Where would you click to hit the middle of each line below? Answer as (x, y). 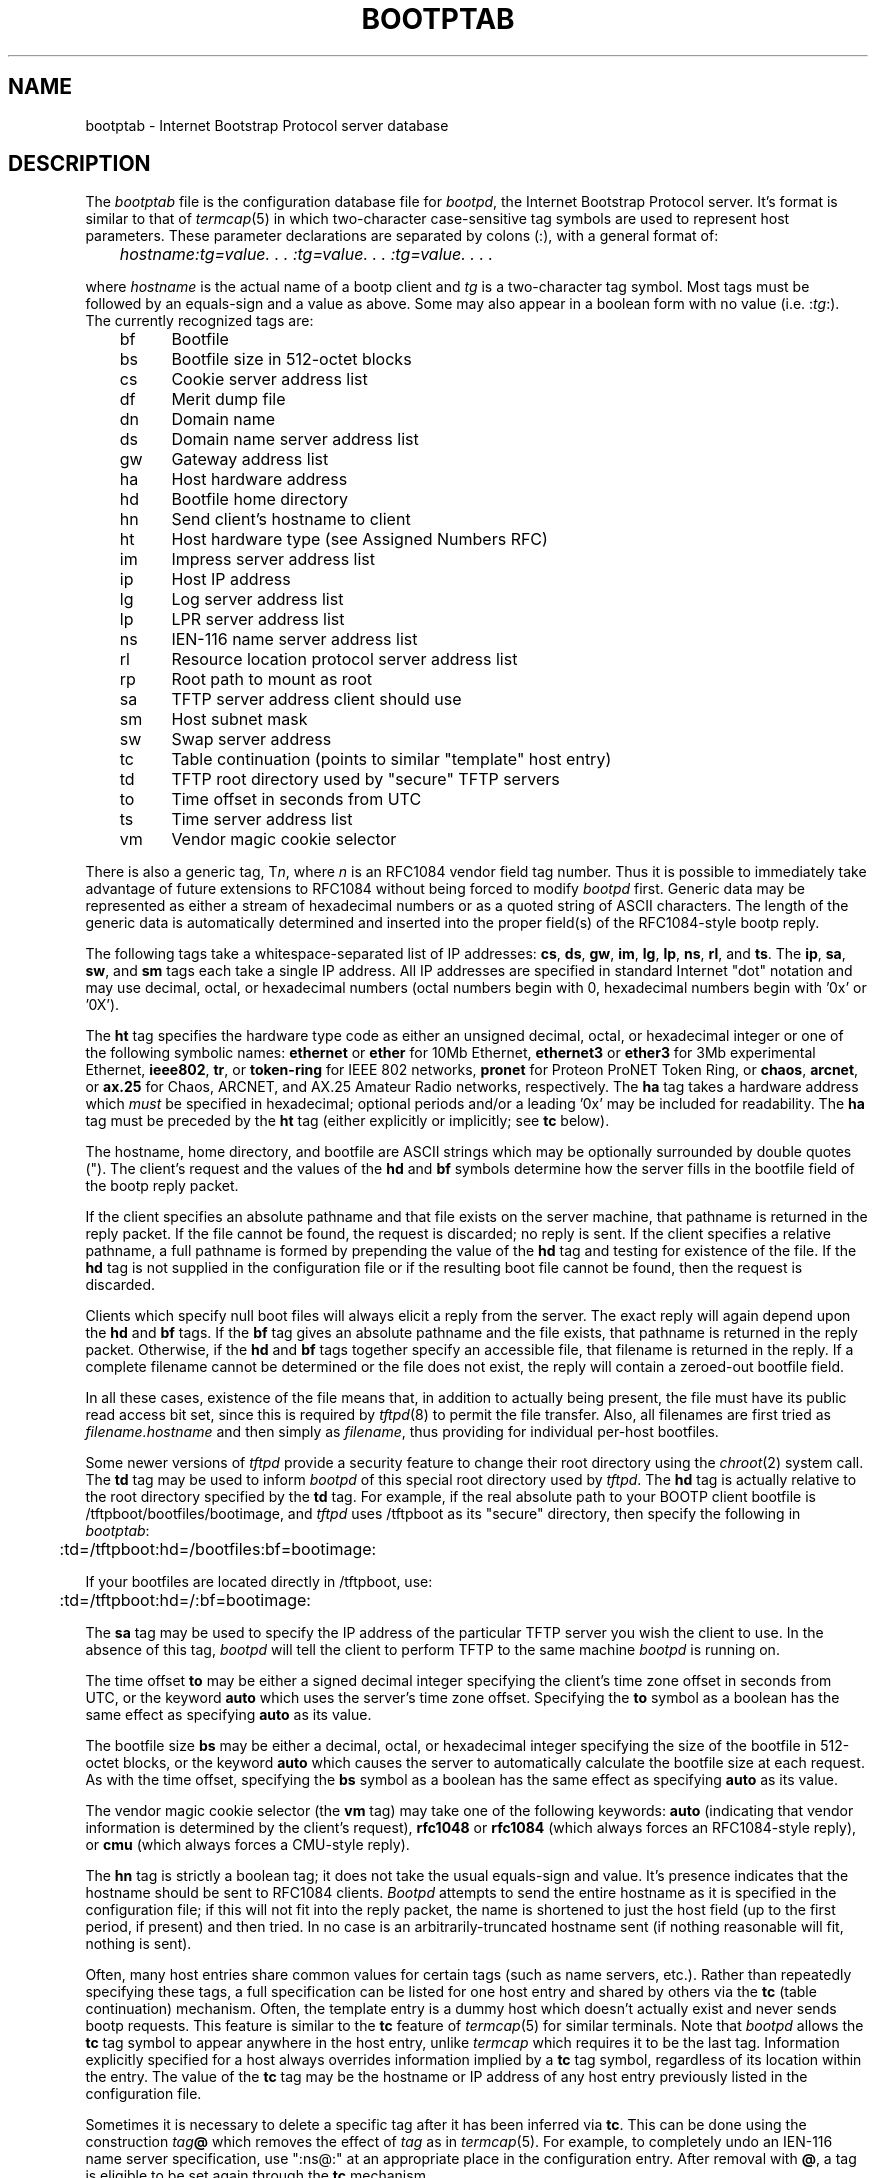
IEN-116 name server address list (294, 639)
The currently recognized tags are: (199, 321)
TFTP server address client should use (316, 699)
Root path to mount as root (272, 679)
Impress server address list (273, 559)
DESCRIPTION (79, 164)
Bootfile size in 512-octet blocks (291, 359)
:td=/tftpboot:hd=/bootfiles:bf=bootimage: (218, 1549)
